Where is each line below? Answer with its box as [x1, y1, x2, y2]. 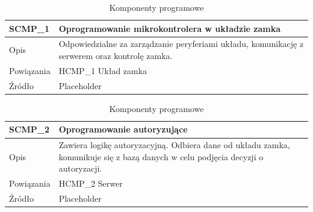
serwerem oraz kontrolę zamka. [58, 49, 173, 62]
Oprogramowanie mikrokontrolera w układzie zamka [58, 22, 281, 34]
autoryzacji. [58, 162, 102, 175]
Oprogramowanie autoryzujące [58, 123, 188, 136]
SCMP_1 [9, 22, 50, 34]
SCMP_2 [9, 123, 50, 136]
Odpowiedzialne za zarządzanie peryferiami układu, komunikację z [58, 37, 304, 50]
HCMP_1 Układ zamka [58, 64, 147, 76]
